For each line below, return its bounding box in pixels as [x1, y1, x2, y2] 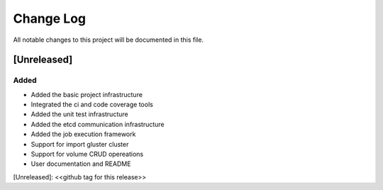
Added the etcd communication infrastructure [30, 120, 165, 128]
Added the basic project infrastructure [30, 90, 143, 99]
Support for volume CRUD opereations [30, 150, 144, 159]
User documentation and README [30, 160, 131, 168]
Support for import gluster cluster [30, 140, 129, 148]
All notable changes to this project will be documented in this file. [13, 35, 204, 44]
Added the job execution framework [30, 130, 136, 138]
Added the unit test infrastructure [30, 110, 128, 118]
